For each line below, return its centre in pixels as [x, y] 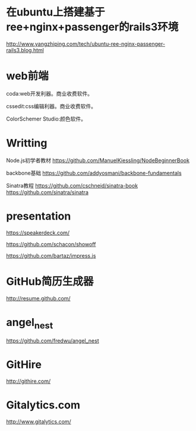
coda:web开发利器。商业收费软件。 [50, 93]
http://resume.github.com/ [38, 298]
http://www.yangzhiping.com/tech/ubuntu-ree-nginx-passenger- [86, 44]
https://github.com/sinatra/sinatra [48, 192]
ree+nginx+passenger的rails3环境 [92, 27]
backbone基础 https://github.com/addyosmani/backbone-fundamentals [94, 173]
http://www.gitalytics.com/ [39, 422]
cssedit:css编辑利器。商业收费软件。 [51, 106]
